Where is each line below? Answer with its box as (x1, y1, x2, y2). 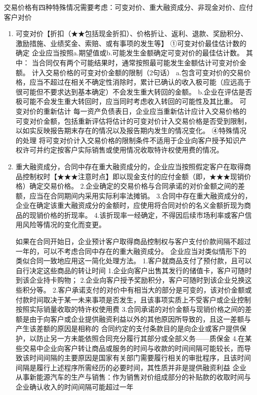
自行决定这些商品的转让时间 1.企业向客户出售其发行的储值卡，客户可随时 (15, 265, 252, 275)
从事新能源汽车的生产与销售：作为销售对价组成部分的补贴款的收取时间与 (15, 372, 251, 382)
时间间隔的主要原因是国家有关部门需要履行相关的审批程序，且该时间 (29, 352, 251, 363)
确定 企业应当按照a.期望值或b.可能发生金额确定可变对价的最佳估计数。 (15, 48, 244, 58)
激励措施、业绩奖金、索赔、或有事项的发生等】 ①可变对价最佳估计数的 (15, 38, 247, 48)
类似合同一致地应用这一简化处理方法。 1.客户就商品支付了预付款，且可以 (15, 255, 252, 266)
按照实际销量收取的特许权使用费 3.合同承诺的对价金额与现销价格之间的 (15, 304, 245, 314)
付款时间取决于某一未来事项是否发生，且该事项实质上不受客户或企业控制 (15, 294, 251, 304)
